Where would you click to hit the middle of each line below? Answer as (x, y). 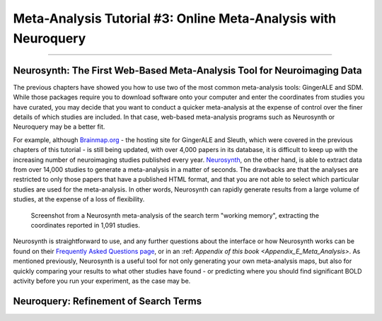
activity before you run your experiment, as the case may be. (102, 281)
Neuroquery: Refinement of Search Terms (107, 301)
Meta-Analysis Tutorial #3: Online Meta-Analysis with (175, 18)
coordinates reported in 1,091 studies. (86, 225)
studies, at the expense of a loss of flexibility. (79, 199)
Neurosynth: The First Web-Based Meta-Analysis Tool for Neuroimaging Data (187, 70)
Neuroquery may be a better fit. (59, 127)
